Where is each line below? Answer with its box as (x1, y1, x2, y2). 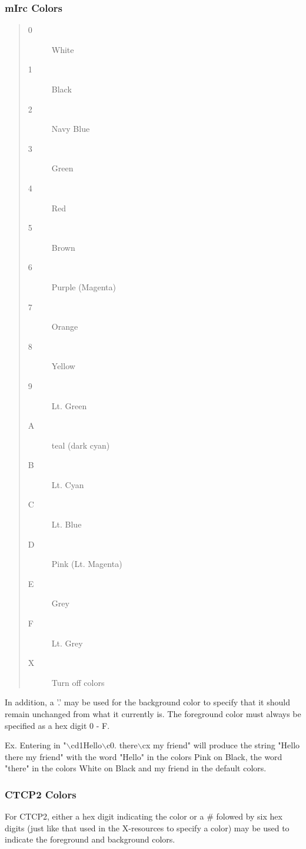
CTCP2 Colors (5, 787, 76, 801)
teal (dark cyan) (51, 439, 110, 451)
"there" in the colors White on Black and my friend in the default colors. (5, 762, 267, 774)
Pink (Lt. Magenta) (51, 558, 122, 570)
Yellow (51, 360, 75, 372)
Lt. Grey (51, 636, 83, 649)
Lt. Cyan (51, 478, 84, 490)
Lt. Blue (51, 518, 82, 530)
